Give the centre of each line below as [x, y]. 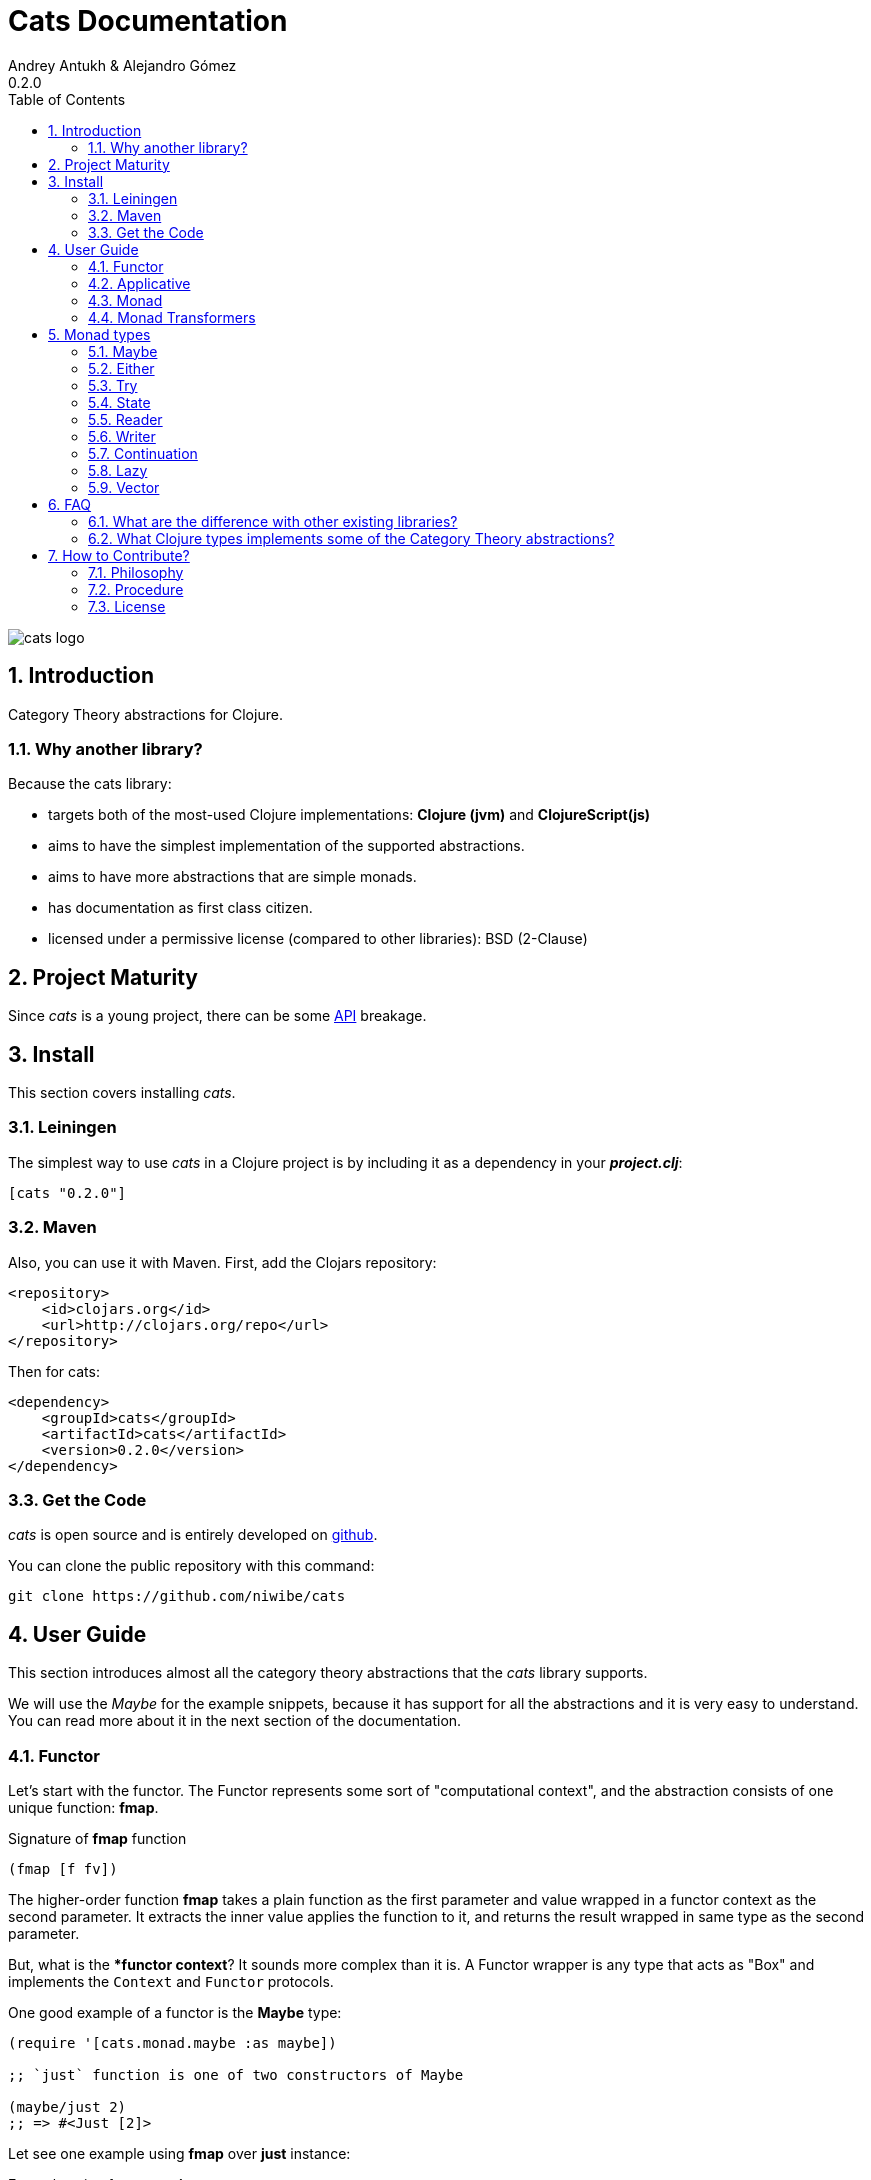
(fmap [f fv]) [63, 1868]
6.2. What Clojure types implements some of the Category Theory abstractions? [351, 538]
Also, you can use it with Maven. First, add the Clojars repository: [222, 1262]
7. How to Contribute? [119, 555]
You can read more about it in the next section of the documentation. [235, 1721]
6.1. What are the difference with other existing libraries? [273, 521]
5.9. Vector [124, 487]
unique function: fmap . [83, 1807]
